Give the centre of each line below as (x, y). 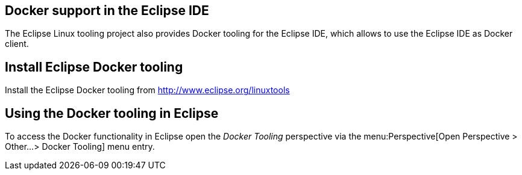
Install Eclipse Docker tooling (94, 67)
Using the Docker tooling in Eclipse (112, 113)
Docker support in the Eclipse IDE (107, 11)
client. (17, 44)
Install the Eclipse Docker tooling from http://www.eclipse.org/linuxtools (147, 90)
